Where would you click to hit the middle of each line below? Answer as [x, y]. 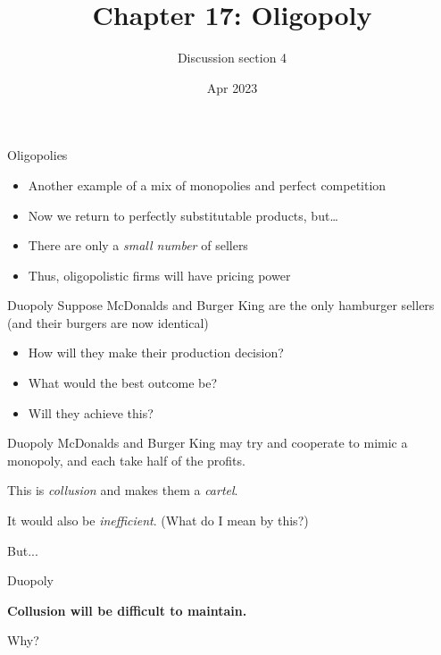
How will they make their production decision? [156, 353]
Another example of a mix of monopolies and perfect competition [207, 185]
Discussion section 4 [232, 58]
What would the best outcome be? [123, 383]
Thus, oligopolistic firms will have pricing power [159, 275]
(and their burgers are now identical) [108, 322]
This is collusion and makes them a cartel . [123, 490]
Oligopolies [37, 155]
